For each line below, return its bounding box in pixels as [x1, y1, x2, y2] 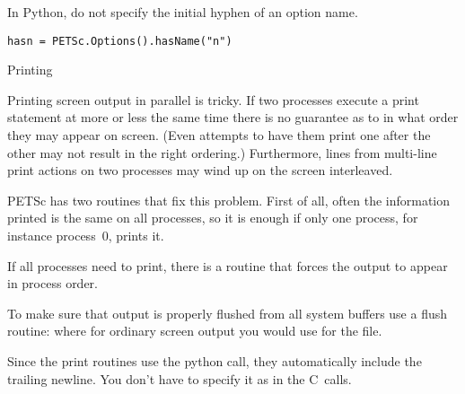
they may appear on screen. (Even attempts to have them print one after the [7, 126, 431, 144]
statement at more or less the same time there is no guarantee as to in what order [7, 108, 459, 127]
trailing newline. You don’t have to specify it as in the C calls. [7, 369, 352, 388]
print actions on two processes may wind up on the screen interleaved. [7, 161, 393, 179]
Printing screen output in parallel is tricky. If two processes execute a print [7, 90, 419, 109]
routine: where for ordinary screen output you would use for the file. [7, 321, 382, 340]
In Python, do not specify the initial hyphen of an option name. [7, 3, 358, 21]
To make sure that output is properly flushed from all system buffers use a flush [7, 303, 448, 322]
